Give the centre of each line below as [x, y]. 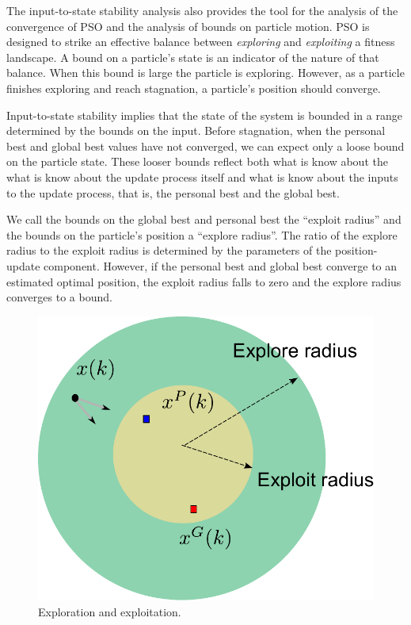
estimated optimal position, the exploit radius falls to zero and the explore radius [204, 281]
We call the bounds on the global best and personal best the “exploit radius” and [204, 219]
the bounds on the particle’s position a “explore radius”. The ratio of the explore [202, 234]
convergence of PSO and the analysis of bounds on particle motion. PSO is [188, 26]
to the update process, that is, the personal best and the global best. [173, 192]
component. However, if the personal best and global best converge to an [221, 265]
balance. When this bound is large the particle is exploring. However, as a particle [205, 73]
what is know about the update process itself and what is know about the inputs [202, 176]
